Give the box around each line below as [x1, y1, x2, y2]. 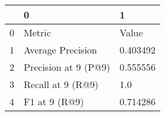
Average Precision [24, 43, 97, 57]
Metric [24, 26, 51, 39]
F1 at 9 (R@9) [24, 95, 84, 108]
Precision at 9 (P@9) [24, 60, 110, 74]
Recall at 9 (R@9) [24, 77, 99, 91]
